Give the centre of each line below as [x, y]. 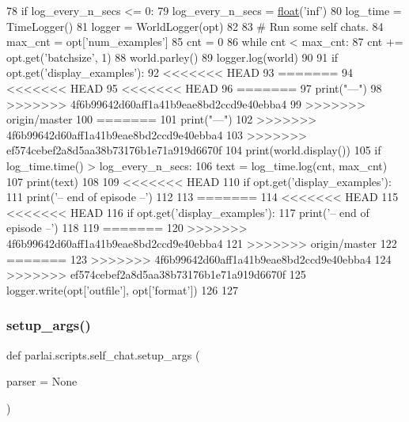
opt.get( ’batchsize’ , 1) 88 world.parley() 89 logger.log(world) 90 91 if [172, 57]
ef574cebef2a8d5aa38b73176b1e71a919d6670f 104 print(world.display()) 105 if [194, 150]
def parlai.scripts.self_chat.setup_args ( [103, 354]
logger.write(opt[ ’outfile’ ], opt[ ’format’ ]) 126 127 [123, 289]
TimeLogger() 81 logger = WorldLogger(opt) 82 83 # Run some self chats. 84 [195, 26]
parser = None [42, 381]
